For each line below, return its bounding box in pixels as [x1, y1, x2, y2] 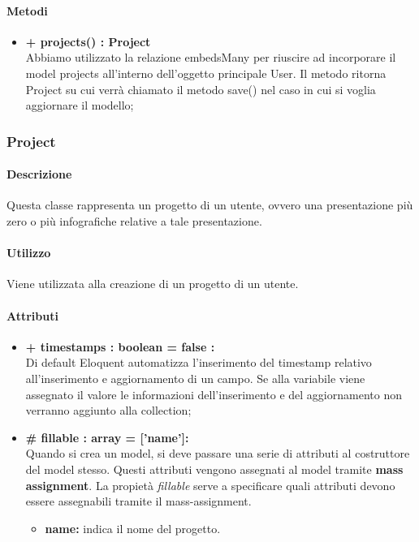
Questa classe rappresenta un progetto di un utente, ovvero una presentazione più [6, 196, 413, 213]
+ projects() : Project [25, 32, 151, 49]
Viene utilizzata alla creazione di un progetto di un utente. [6, 275, 299, 292]
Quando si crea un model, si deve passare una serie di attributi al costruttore [25, 445, 410, 462]
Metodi [6, 2, 48, 19]
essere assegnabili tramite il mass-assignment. [25, 493, 252, 510]
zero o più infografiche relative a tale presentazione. [6, 213, 262, 229]
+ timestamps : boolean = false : [25, 338, 215, 355]
